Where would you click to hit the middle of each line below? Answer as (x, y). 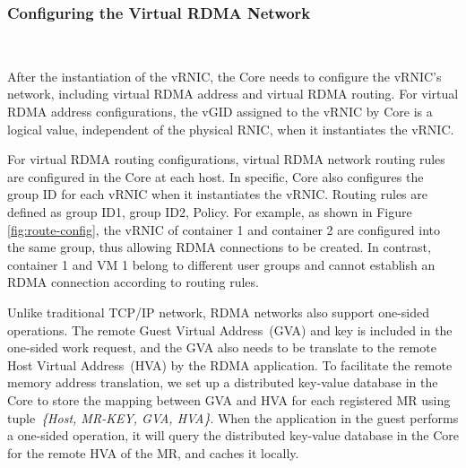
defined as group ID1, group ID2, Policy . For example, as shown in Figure (210, 211)
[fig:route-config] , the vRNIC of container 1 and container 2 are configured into (224, 229)
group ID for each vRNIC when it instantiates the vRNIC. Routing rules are (217, 194)
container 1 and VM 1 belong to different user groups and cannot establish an (221, 264)
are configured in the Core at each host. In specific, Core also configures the (216, 176)
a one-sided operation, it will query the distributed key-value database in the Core (233, 435)
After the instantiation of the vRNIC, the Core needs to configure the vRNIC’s (224, 76)
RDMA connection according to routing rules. (133, 282)
